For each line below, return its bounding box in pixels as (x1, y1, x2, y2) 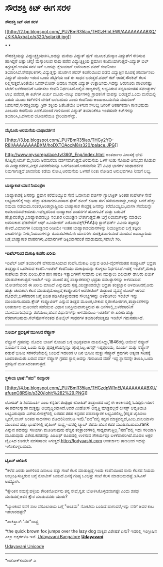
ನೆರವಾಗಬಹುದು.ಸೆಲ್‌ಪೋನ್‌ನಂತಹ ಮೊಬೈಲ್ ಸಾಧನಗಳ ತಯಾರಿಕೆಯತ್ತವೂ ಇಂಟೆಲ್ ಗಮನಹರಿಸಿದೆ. (5, 315, 144, 321)
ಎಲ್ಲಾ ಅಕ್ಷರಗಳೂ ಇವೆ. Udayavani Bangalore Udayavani (5, 533, 103, 539)
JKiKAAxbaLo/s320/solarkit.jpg (5, 34, 68, 39)
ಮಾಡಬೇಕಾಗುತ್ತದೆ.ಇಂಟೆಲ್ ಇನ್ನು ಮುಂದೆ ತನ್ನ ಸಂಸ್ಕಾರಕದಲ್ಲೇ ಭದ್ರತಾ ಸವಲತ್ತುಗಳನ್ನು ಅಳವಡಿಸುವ (5, 276, 141, 282)
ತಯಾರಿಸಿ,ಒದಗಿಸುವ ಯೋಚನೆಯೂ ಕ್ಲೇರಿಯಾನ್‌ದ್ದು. (5, 113, 78, 119)
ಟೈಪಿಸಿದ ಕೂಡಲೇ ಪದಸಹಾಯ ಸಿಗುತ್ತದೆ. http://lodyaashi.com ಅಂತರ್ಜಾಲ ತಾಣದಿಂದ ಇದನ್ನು (5, 437, 146, 443)
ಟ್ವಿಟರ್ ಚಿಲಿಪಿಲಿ (5, 457, 28, 463)
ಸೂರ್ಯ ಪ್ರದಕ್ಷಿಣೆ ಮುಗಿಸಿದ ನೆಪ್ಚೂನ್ (5, 329, 56, 335)
